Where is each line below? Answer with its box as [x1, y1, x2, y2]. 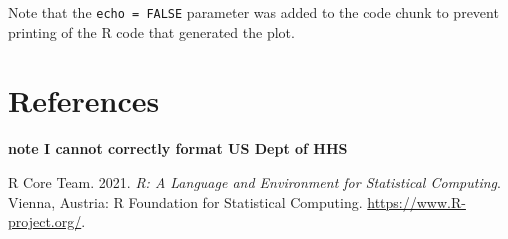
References [8, 80, 160, 121]
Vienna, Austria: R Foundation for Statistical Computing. [8, 191, 363, 212]
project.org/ [8, 211, 82, 232]
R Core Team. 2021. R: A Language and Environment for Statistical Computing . [8, 171, 501, 192]
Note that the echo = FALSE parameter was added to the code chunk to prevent [8, 2, 499, 22]
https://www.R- [367, 191, 466, 212]
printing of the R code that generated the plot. [8, 21, 295, 42]
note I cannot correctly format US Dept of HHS [8, 138, 348, 159]
